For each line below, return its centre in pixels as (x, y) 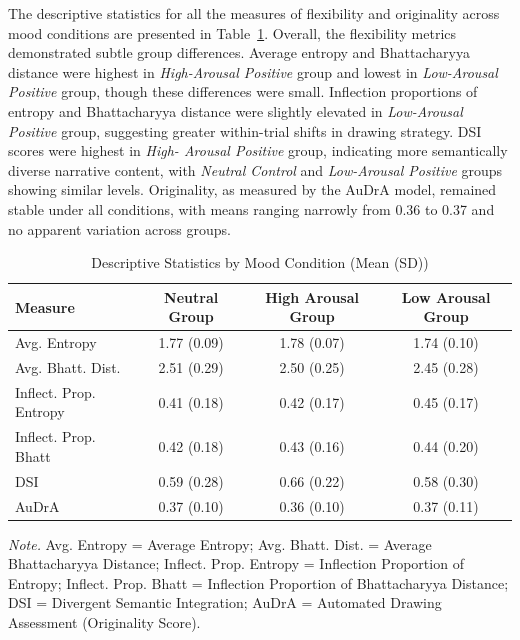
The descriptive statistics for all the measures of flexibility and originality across (254, 13)
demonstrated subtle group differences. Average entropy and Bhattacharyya (239, 52)
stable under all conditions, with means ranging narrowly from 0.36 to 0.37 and (251, 208)
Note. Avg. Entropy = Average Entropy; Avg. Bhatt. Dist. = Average (220, 543)
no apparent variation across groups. (119, 228)
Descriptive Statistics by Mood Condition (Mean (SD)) (260, 262)
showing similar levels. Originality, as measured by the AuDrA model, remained (252, 189)
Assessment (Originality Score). (104, 622)
